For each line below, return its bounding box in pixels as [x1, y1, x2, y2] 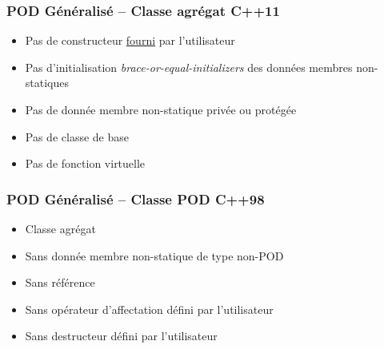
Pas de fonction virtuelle [25, 155, 146, 172]
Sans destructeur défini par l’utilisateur [25, 327, 218, 344]
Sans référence [25, 274, 95, 291]
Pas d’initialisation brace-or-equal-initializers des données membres [25, 58, 353, 75]
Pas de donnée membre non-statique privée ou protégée [25, 101, 297, 117]
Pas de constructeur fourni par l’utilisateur [25, 32, 235, 49]
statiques [25, 74, 70, 91]
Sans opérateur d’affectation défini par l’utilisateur [25, 300, 274, 317]
